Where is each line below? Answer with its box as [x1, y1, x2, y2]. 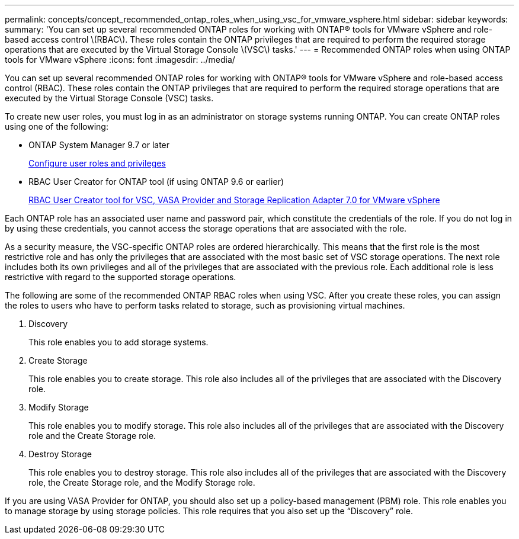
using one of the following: [5, 121, 108, 131]
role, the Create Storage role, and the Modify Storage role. [28, 477, 255, 487]
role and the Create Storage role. [28, 431, 156, 441]
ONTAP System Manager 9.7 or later [28, 140, 170, 150]
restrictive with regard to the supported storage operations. [5, 272, 236, 282]
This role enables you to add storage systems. [28, 337, 209, 347]
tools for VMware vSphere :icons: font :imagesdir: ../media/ [5, 54, 235, 65]
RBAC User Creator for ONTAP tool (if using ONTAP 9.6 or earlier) [28, 177, 284, 187]
